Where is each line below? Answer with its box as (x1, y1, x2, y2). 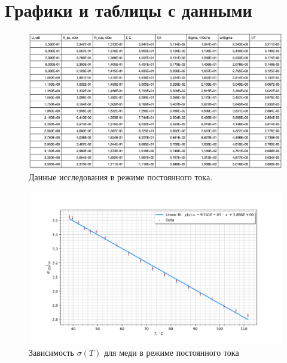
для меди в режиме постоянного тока (103, 346, 239, 358)
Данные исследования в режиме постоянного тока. (29, 171, 213, 183)
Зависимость (29, 346, 74, 358)
